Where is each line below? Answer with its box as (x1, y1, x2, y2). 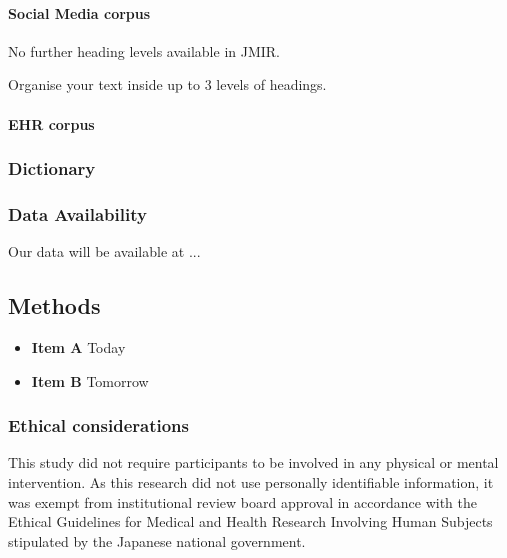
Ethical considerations (8, 413, 189, 438)
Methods (8, 290, 101, 321)
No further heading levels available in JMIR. (8, 40, 281, 61)
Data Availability (8, 201, 147, 226)
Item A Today (31, 337, 126, 358)
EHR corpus (8, 113, 95, 134)
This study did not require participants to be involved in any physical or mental (8, 452, 499, 473)
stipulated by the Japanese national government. (8, 530, 306, 551)
